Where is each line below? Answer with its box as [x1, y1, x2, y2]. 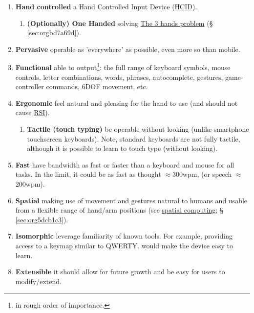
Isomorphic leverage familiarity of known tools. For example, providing [15, 231, 233, 241]
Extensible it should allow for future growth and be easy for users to [15, 266, 225, 277]
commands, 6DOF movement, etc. [46, 81, 148, 92]
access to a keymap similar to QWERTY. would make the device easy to [15, 240, 233, 250]
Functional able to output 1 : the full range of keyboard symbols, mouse [15, 61, 231, 72]
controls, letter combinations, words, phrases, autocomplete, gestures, [15, 72, 223, 82]
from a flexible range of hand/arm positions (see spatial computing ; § [15, 205, 223, 215]
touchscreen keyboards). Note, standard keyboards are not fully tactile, [27, 133, 240, 144]
